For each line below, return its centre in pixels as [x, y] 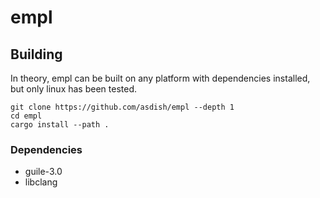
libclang [41, 182]
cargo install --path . [60, 125]
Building [36, 54]
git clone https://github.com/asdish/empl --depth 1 [122, 107]
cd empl [26, 116]
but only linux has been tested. [73, 89]
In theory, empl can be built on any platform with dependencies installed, [160, 78]
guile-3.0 [43, 172]
